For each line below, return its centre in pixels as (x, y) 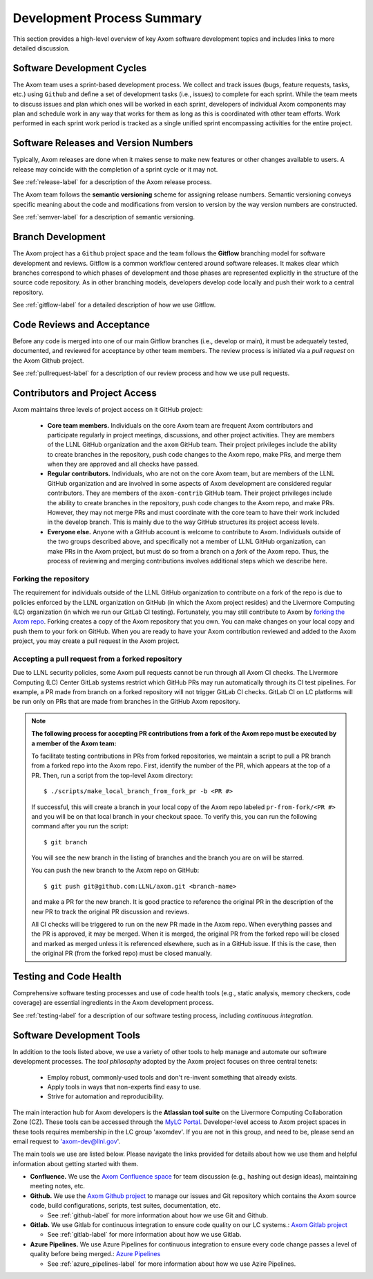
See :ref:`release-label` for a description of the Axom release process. (112, 182)
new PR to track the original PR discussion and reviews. (111, 911)
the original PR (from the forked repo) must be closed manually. (122, 953)
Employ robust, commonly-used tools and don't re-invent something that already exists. (172, 1077)
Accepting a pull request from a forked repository (97, 659)
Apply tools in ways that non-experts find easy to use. (124, 1087)
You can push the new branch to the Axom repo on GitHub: (115, 870)
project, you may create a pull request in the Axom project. (96, 641)
